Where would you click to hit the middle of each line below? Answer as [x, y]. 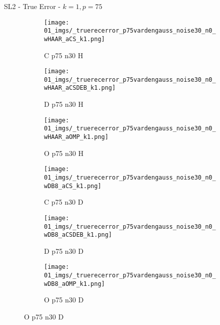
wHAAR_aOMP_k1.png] [76, 137]
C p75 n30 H [64, 55]
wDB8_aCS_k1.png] [73, 186]
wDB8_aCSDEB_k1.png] [78, 235]
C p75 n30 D [64, 202]
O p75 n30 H [64, 153]
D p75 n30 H [64, 104]
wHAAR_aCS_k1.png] [74, 39]
